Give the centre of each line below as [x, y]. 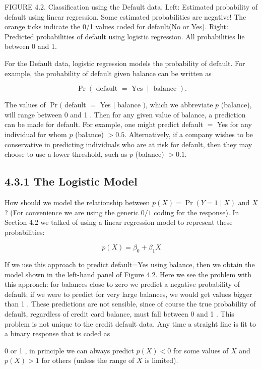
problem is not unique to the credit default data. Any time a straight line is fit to [130, 323]
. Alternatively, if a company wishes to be [189, 134]
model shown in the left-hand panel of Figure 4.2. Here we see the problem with [128, 274]
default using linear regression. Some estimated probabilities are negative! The [125, 16]
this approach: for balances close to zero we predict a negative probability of [122, 284]
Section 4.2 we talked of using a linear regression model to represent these [119, 222]
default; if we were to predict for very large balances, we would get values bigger [128, 294]
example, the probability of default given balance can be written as [108, 73]
